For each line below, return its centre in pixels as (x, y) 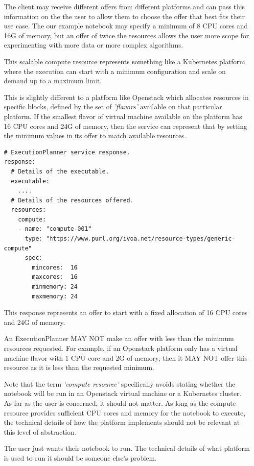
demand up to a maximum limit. (53, 81)
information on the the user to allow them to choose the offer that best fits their (124, 16)
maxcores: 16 (55, 277)
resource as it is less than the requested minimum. (79, 367)
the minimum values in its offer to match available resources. (95, 135)
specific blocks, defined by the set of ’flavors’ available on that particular (113, 107)
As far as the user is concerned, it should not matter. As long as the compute (120, 403)
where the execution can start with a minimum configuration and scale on (115, 71)
